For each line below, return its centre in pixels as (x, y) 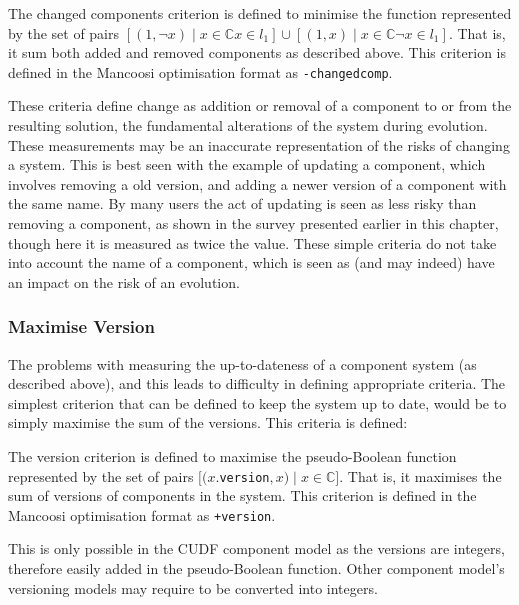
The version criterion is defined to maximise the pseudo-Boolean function (232, 455)
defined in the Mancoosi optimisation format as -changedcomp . (200, 71)
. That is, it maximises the (420, 475)
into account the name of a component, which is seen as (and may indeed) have (251, 262)
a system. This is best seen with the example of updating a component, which (247, 164)
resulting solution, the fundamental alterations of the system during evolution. (248, 125)
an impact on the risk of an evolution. (124, 281)
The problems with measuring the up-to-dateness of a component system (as (242, 363)
